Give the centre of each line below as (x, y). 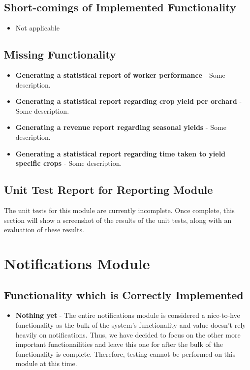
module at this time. (46, 363)
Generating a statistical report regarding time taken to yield (121, 153)
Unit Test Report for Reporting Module (109, 190)
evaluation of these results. (44, 230)
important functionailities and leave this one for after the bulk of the (119, 344)
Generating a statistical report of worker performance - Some (120, 75)
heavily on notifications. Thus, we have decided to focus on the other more (128, 334)
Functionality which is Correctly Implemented (124, 294)
